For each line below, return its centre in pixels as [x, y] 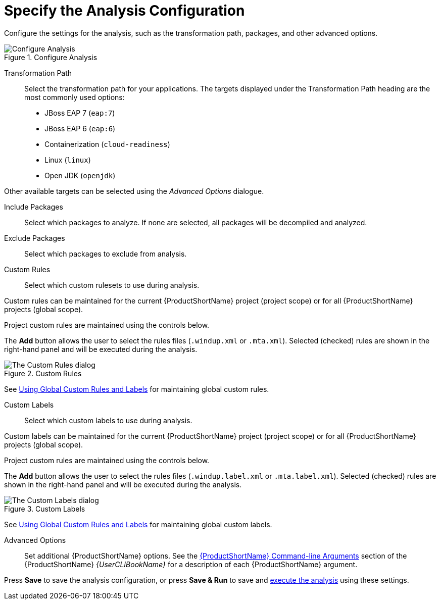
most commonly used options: [75, 97]
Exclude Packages [35, 238]
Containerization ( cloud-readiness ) [107, 144]
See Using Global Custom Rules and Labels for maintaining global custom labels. [138, 524]
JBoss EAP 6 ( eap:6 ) [80, 128]
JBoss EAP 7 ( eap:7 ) [80, 113]
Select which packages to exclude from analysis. [106, 254]
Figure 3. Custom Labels [45, 509]
